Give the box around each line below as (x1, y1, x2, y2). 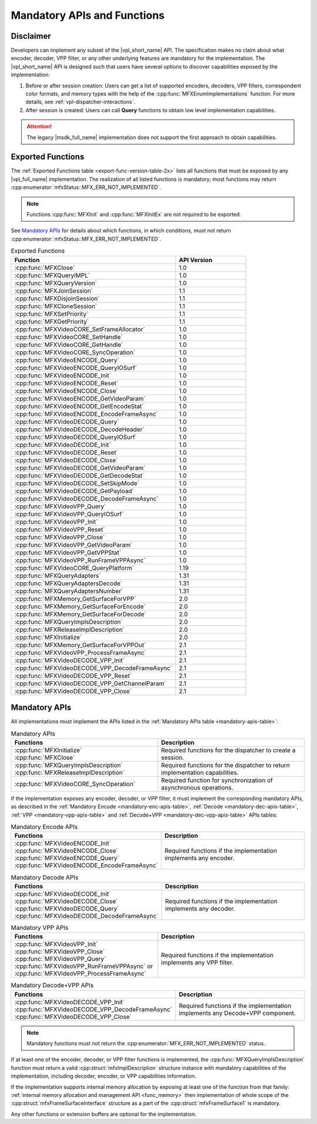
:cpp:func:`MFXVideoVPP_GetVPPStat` (14, 549, 122, 557)
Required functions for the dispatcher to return (161, 761, 290, 769)
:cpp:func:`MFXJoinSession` (14, 286, 93, 294)
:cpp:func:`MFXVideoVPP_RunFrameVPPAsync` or (14, 962, 153, 970)
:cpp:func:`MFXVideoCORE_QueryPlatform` (14, 564, 134, 572)
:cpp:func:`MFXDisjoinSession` (14, 294, 100, 302)
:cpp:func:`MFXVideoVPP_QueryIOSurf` (14, 510, 124, 518)
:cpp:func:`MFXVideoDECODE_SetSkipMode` (14, 479, 140, 487)
